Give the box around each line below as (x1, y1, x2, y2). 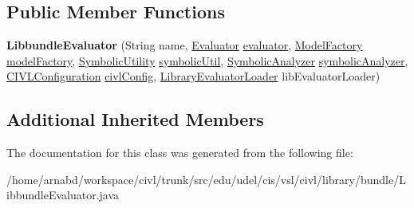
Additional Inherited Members (6, 107, 264, 131)
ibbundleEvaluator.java (6, 186, 120, 203)
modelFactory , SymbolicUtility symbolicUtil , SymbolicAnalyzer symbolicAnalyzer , (6, 52, 408, 69)
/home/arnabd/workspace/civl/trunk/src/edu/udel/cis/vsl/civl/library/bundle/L (6, 171, 406, 187)
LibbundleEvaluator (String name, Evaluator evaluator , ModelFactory (6, 37, 363, 53)
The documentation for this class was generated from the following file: (6, 144, 353, 161)
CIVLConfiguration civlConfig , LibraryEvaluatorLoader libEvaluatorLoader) (6, 68, 380, 84)
